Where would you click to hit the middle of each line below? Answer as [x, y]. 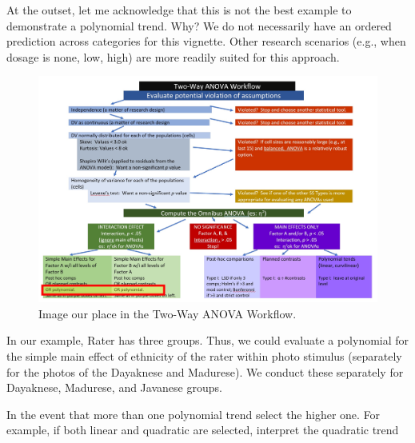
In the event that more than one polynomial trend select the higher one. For [194, 414]
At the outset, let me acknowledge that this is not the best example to [179, 10]
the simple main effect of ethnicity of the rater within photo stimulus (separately [204, 355]
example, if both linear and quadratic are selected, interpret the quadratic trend [203, 430]
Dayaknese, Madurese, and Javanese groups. [114, 387]
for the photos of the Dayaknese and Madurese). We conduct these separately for [205, 371]
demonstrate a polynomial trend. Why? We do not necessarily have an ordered [199, 25]
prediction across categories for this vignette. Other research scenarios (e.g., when [206, 41]
